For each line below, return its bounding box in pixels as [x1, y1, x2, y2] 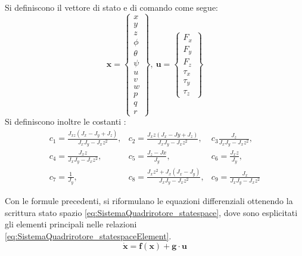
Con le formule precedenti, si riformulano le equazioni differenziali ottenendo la [5, 195, 293, 207]
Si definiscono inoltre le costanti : [5, 115, 126, 128]
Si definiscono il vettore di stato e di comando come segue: [5, 1, 219, 13]
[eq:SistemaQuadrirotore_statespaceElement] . [5, 229, 172, 242]
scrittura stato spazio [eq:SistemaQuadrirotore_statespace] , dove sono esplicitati [5, 206, 298, 218]
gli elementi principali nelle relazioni [5, 218, 137, 230]
